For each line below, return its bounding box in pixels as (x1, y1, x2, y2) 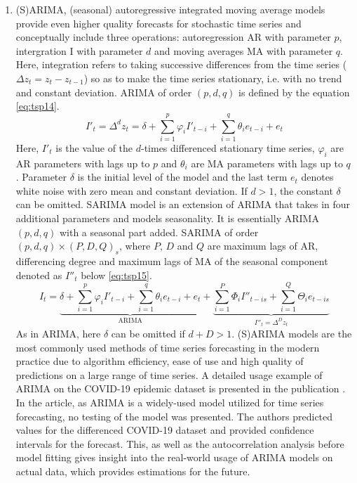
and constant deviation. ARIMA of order (15, 84, 192, 99)
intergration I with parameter (15, 43, 143, 58)
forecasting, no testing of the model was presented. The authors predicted (15, 408, 333, 423)
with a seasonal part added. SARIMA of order (59, 224, 259, 239)
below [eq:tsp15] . (81, 267, 152, 282)
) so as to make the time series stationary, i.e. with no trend (83, 70, 342, 85)
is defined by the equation (238, 84, 350, 99)
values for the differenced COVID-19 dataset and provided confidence (15, 423, 314, 437)
